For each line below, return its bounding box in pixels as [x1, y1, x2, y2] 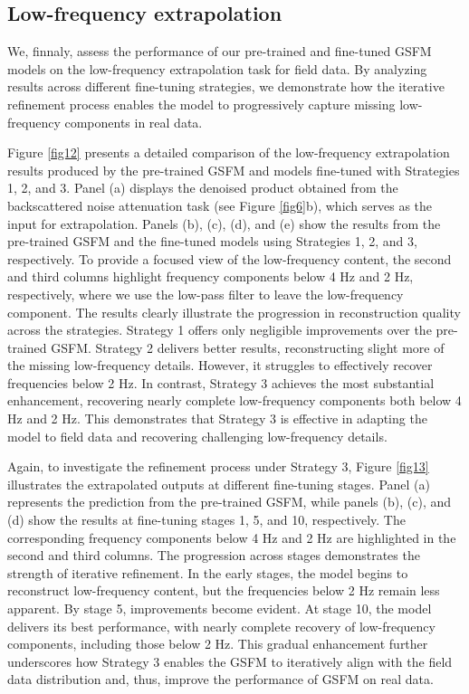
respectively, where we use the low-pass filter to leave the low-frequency [7, 284, 404, 303]
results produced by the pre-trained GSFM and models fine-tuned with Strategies [7, 160, 460, 179]
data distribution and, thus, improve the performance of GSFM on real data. [7, 670, 434, 689]
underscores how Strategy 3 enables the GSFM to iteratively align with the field [7, 651, 453, 670]
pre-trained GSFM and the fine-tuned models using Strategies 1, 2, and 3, [7, 232, 417, 251]
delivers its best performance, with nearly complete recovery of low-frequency [7, 616, 435, 635]
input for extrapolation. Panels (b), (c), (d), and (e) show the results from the [7, 214, 441, 233]
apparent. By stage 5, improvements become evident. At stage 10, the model [7, 599, 432, 618]
